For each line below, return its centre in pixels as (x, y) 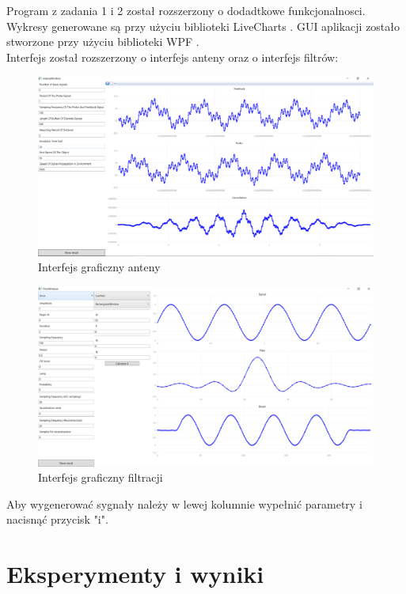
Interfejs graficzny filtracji (101, 477)
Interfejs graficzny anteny (99, 267)
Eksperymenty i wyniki (135, 574)
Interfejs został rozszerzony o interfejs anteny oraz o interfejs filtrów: (173, 57)
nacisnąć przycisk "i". (57, 519)
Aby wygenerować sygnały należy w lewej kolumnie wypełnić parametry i (184, 503)
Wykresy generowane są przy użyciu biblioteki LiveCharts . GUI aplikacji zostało (203, 26)
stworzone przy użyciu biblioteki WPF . (103, 42)
